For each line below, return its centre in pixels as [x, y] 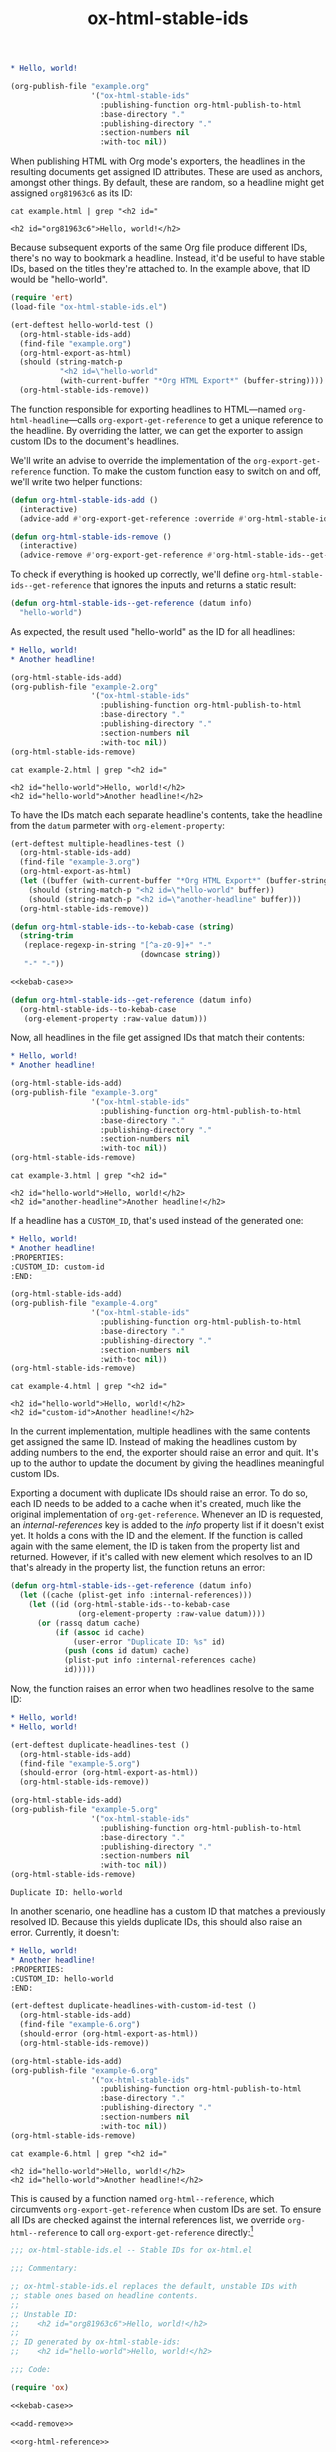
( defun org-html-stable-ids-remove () [91, 537]
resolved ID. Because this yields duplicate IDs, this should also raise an [156, 1922]
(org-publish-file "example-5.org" [84, 1810]
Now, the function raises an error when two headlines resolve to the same [162, 1689]
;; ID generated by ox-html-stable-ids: [96, 2342]
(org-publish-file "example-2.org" [84, 687]
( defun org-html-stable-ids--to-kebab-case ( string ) [122, 927]
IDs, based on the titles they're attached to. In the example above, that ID [160, 269]
